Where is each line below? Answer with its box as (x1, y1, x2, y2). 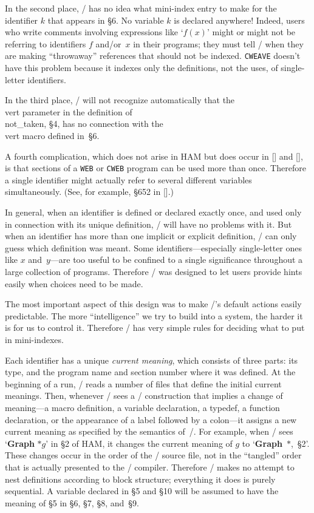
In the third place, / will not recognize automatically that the (5, 93, 235, 106)
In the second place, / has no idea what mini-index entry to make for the (5, 2, 277, 14)
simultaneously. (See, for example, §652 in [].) (5, 185, 174, 198)
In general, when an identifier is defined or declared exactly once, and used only (5, 206, 302, 219)
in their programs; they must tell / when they (133, 37, 304, 50)
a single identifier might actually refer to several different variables (5, 173, 252, 186)
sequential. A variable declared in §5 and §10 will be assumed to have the (5, 484, 279, 497)
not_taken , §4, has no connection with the (5, 117, 163, 130)
